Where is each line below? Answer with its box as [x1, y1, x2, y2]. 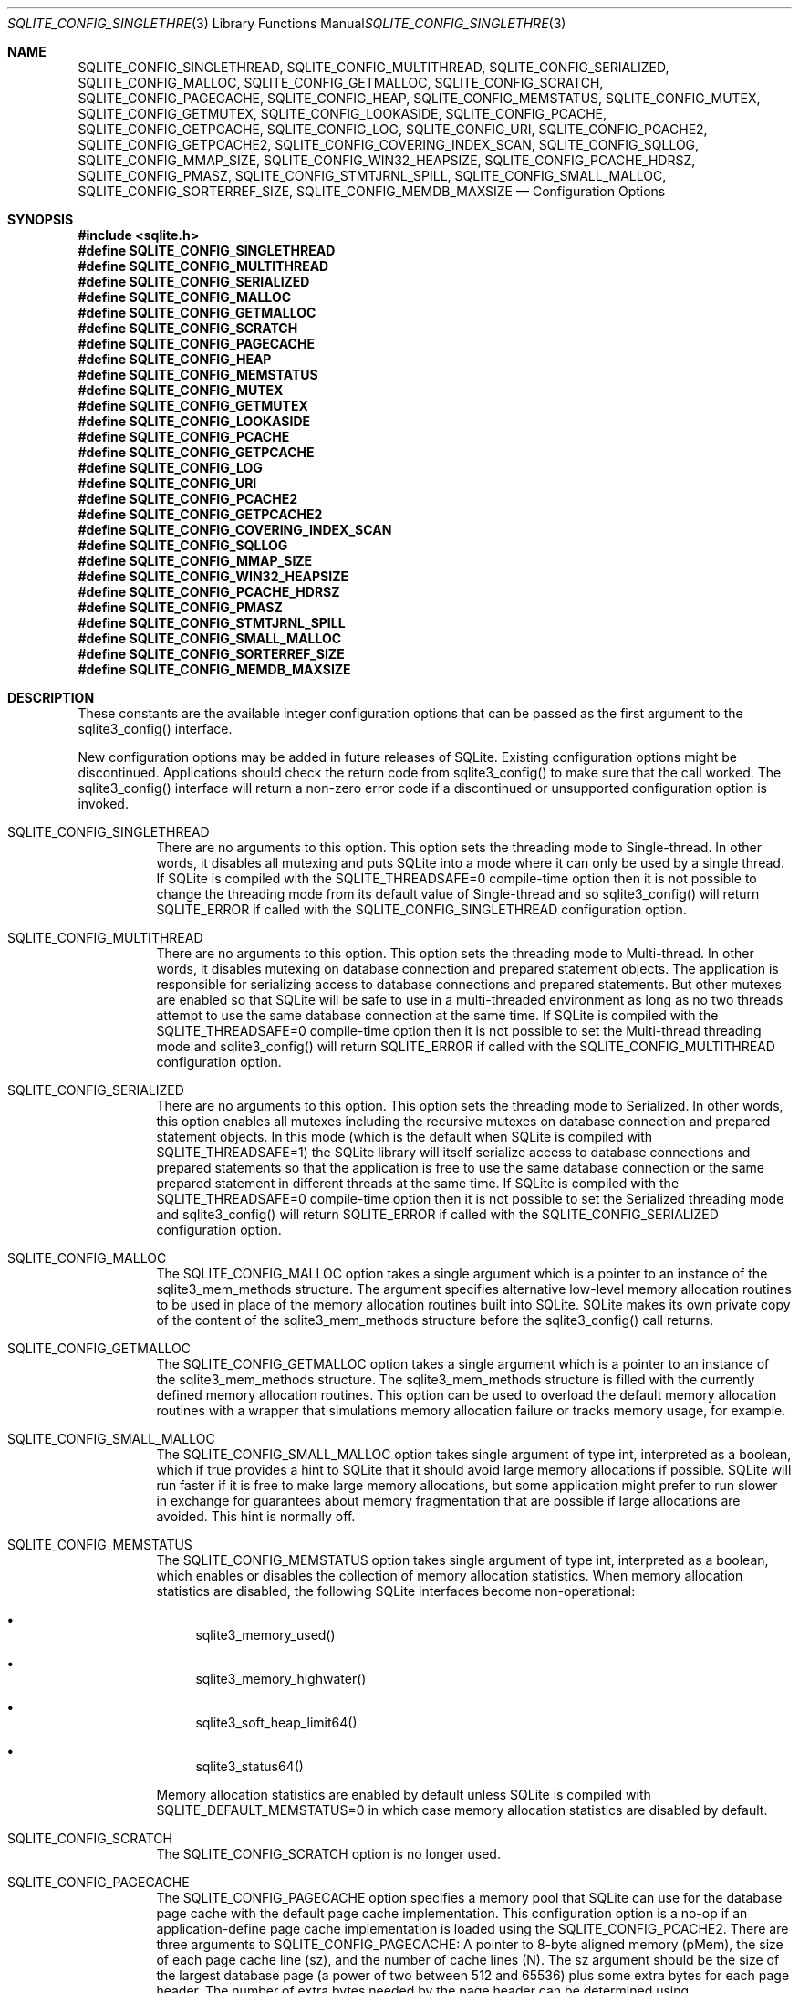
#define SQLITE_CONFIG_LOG [78, 460, 263, 475]
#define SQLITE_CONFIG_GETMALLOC [78, 305, 316, 320]
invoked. [78, 796, 129, 811]
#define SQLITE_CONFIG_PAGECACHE [78, 336, 315, 351]
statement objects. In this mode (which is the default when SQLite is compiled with [156, 1129, 653, 1144]
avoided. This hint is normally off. [156, 1508, 356, 1524]
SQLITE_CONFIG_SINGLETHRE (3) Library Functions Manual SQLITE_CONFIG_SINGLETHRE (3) [7, 16, 566, 31]
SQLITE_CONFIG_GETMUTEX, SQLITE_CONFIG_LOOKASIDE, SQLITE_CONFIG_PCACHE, [78, 106, 607, 121]
